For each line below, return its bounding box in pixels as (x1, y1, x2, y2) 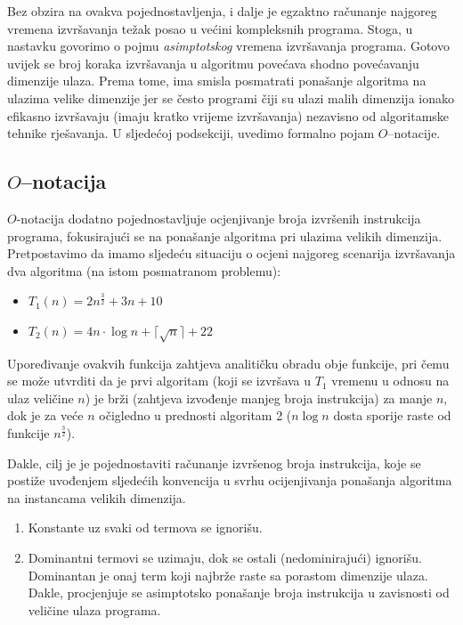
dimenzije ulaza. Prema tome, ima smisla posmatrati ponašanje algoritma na (7, 71, 426, 90)
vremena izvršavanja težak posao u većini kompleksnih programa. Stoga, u (7, 19, 413, 37)
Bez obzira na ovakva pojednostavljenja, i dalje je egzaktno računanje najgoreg (7, 2, 437, 20)
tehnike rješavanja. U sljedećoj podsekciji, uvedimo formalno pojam (7, 124, 375, 142)
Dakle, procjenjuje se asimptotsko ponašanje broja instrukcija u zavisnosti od (28, 583, 450, 602)
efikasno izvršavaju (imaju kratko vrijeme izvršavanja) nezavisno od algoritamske (7, 106, 450, 125)
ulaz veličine (7, 388, 74, 407)
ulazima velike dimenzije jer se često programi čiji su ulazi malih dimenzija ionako (7, 88, 454, 107)
